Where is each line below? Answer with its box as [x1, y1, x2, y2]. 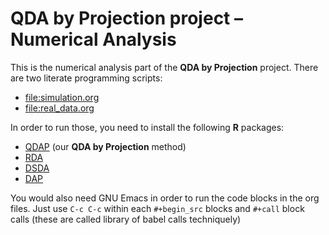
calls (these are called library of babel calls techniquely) [10, 213, 242, 225]
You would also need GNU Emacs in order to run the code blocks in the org [10, 192, 320, 204]
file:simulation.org [24, 91, 100, 103]
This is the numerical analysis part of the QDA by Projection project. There [10, 61, 319, 73]
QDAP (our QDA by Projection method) [24, 140, 187, 152]
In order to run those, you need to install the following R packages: [10, 121, 285, 133]
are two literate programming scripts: [10, 72, 163, 84]
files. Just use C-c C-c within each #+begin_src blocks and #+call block [10, 202, 305, 214]
